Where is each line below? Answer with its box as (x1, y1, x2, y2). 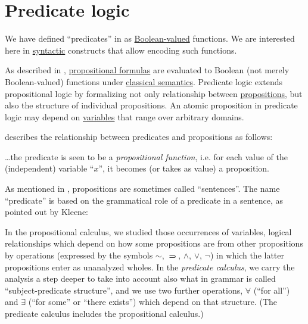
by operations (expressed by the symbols (5, 249, 153, 261)
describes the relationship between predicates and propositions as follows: (5, 130, 273, 143)
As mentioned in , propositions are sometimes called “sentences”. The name (5, 182, 280, 195)
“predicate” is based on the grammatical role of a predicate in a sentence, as (5, 194, 284, 206)
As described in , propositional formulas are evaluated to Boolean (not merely (5, 64, 290, 76)
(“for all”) (253, 283, 290, 296)
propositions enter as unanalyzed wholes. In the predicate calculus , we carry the (5, 260, 295, 273)
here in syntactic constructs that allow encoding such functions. (5, 43, 237, 56)
